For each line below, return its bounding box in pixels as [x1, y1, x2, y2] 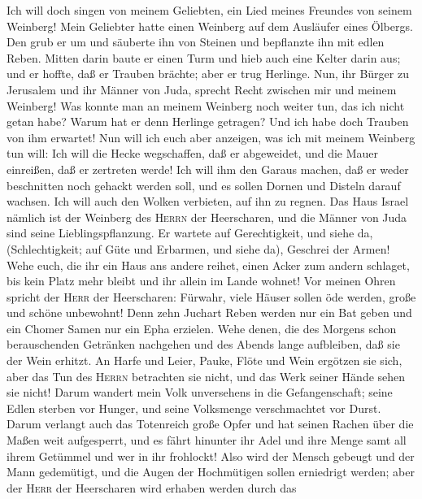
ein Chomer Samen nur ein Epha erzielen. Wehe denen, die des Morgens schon [7, 319, 397, 336]
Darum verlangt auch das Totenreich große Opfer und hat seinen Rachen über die [7, 415, 414, 432]
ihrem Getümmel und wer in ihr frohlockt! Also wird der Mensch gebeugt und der [7, 447, 415, 464]
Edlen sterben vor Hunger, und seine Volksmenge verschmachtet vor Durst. [7, 399, 381, 416]
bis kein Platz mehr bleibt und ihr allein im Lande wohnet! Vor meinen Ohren [7, 272, 396, 289]
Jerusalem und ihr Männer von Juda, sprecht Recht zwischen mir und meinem [7, 80, 397, 98]
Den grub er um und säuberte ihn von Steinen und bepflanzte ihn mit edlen [7, 33, 385, 50]
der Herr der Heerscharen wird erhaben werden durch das [7, 479, 297, 496]
